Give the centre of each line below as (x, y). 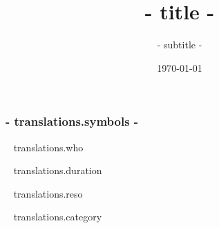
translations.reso (48, 193)
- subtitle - (180, 45)
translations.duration (58, 170)
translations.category (58, 217)
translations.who (48, 147)
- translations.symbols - (72, 121)
